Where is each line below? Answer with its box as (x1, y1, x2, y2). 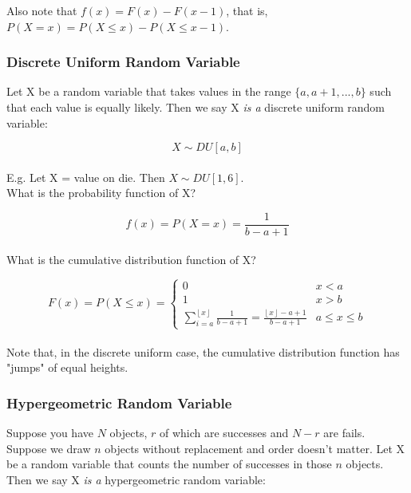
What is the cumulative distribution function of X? (6, 250, 256, 267)
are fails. (323, 424, 366, 441)
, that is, (226, 2, 268, 18)
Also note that (6, 2, 77, 18)
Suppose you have (6, 424, 93, 441)
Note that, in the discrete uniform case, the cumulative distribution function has (6, 343, 400, 360)
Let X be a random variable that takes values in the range (6, 83, 291, 100)
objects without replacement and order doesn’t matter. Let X (105, 440, 405, 456)
